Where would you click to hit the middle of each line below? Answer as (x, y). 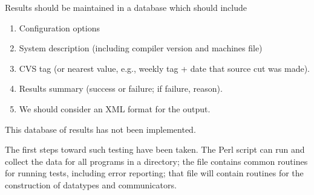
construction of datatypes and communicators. (91, 184)
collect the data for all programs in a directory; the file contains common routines (156, 161)
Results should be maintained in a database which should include (126, 7)
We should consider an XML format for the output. (115, 108)
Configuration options (59, 27)
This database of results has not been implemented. (100, 129)
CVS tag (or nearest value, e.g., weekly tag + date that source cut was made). (164, 68)
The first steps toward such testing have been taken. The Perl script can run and (155, 149)
